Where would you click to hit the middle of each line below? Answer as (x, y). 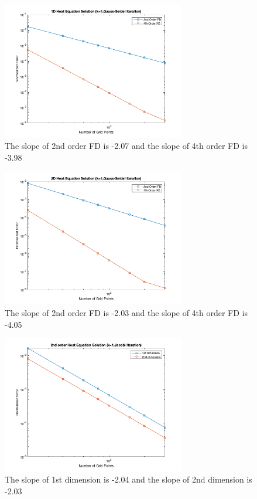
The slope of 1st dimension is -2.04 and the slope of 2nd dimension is (128, 479)
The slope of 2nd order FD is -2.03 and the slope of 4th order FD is (126, 312)
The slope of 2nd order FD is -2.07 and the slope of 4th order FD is (126, 146)
